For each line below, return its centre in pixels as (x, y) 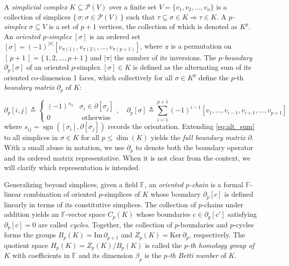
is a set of (64, 26)
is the (153, 255)
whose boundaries (163, 214)
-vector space (86, 214)
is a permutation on (201, 46)
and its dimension (106, 255)
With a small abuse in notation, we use (64, 147)
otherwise (96, 118)
